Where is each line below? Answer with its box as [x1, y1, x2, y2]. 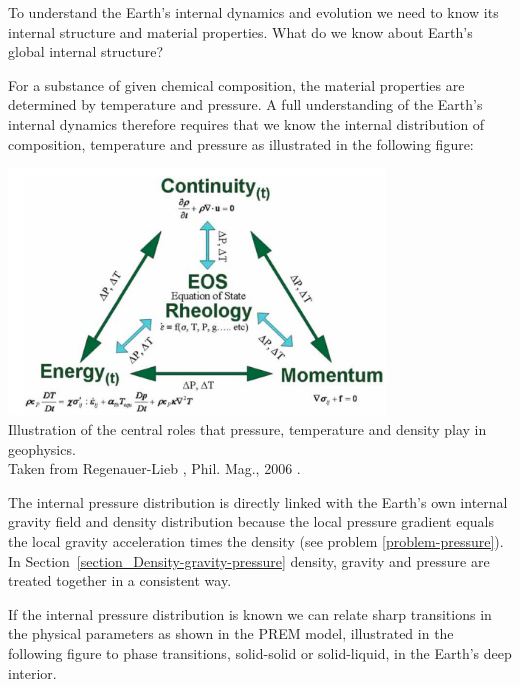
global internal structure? [8, 41, 163, 62]
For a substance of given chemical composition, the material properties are [8, 74, 465, 95]
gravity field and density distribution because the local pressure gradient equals [8, 511, 495, 532]
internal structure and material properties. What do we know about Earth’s [8, 21, 473, 42]
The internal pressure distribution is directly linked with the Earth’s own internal [8, 491, 508, 512]
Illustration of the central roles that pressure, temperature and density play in [8, 419, 487, 440]
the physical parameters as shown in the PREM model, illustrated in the [8, 623, 454, 644]
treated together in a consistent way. [8, 570, 232, 591]
